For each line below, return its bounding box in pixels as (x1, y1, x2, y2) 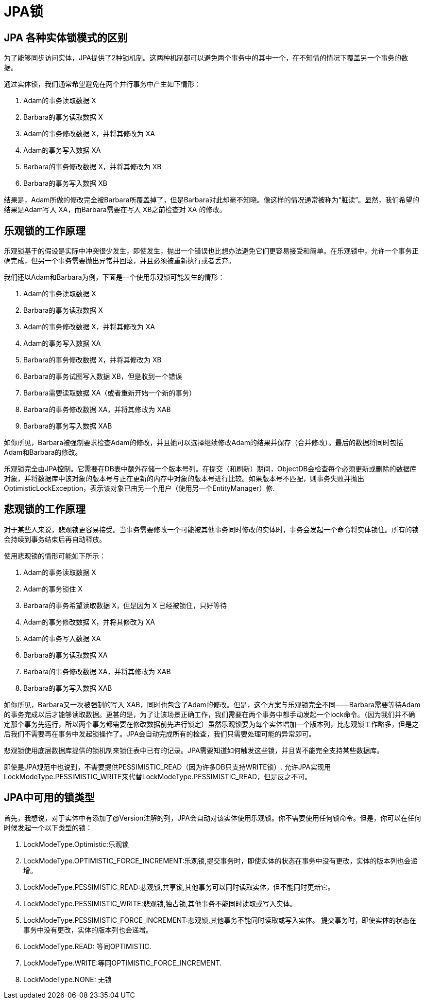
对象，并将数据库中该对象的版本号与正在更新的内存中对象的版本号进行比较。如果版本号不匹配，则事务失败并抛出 (4, 474, 364, 483)
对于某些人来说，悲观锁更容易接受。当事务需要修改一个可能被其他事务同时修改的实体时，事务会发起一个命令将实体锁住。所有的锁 (4, 525, 419, 534)
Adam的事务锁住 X (23, 584, 83, 593)
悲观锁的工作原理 (4, 503, 85, 516)
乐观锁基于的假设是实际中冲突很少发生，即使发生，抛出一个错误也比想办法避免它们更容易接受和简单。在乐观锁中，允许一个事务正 (4, 247, 419, 255)
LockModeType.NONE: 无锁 (23, 975, 112, 984)
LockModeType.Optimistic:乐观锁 (23, 840, 129, 848)
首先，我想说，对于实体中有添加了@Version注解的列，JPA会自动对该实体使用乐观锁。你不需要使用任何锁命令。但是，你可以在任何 (4, 813, 421, 822)
